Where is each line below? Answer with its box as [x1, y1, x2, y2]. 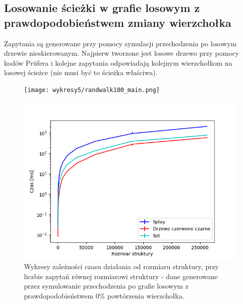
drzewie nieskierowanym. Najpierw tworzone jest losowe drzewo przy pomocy [4, 48, 239, 58]
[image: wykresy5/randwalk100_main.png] [24, 86, 160, 94]
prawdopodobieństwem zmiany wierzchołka [4, 14, 232, 30]
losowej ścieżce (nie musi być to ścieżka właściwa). [4, 67, 158, 78]
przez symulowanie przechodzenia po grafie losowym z [24, 281, 189, 291]
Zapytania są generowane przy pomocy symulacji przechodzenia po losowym [4, 38, 237, 48]
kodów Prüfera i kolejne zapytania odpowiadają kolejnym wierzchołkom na [4, 57, 233, 68]
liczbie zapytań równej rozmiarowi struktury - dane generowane [24, 271, 218, 281]
